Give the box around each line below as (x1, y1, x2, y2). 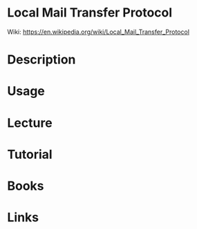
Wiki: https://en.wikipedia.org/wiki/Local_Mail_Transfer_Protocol (7, 28, 190, 36)
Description (7, 52, 76, 68)
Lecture (7, 115, 53, 130)
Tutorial (7, 146, 53, 162)
